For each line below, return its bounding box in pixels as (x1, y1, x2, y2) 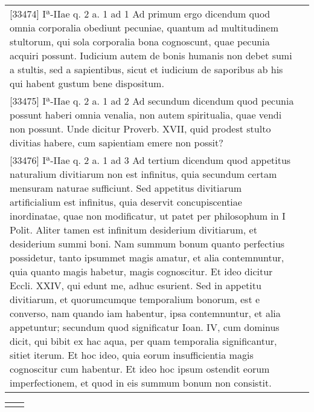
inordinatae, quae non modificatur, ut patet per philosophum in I (10, 209, 286, 223)
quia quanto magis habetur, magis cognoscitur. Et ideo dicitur (10, 264, 273, 278)
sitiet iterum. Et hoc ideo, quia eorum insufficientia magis (10, 348, 254, 362)
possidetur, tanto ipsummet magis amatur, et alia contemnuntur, (10, 250, 284, 264)
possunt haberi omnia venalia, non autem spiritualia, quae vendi (10, 108, 282, 122)
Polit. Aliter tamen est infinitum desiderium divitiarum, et (10, 223, 257, 237)
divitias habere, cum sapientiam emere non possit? (10, 136, 223, 149)
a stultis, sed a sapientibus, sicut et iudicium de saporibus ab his (10, 62, 283, 76)
